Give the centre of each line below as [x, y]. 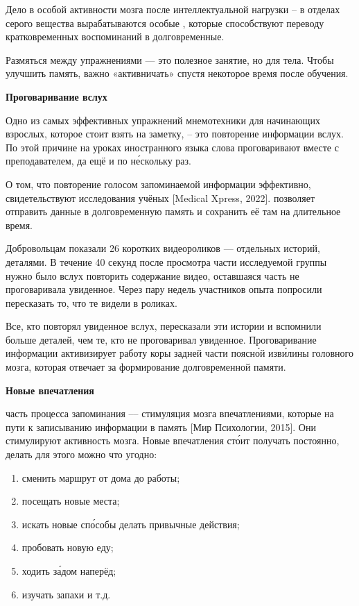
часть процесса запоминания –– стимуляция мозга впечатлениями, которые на [170, 413]
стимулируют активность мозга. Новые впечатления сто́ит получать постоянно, [173, 440]
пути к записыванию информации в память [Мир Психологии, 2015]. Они [161, 427]
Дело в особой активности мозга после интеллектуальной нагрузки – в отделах [173, 9]
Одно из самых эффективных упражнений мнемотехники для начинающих [163, 120]
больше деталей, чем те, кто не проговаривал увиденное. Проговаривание [161, 339]
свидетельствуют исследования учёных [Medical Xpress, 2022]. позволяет [160, 197]
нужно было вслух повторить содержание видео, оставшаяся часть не [152, 275]
